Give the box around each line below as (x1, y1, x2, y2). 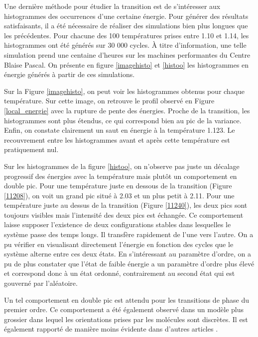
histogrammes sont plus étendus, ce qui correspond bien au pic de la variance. (4, 115, 242, 125)
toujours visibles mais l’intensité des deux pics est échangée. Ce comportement (4, 209, 244, 220)
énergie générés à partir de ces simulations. (4, 69, 135, 80)
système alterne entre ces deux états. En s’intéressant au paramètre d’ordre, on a (4, 249, 252, 259)
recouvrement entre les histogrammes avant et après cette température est (4, 134, 230, 145)
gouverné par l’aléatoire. (4, 278, 78, 288)
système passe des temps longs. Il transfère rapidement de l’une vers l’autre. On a (4, 229, 254, 240)
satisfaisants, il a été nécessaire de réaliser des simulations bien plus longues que (4, 20, 248, 31)
